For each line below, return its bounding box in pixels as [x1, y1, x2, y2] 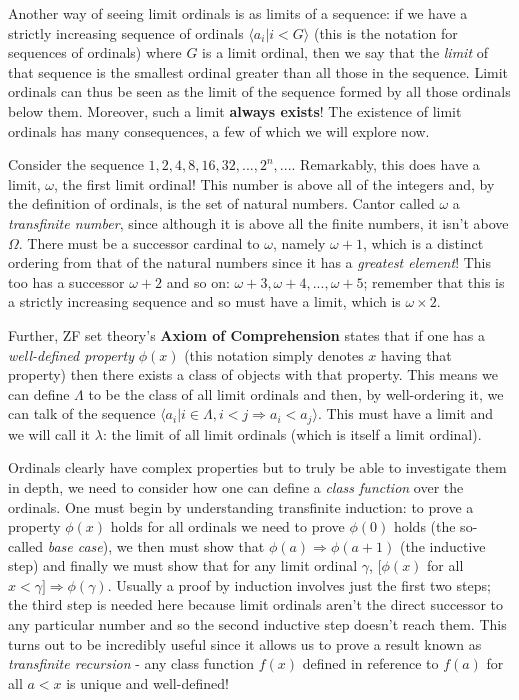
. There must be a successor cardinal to [18, 232, 260, 253]
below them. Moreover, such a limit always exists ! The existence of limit [8, 100, 462, 121]
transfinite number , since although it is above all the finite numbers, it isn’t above [8, 212, 509, 233]
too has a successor [8, 271, 125, 292]
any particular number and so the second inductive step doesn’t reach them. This [8, 614, 507, 635]
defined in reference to [302, 653, 439, 674]
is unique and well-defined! [66, 672, 229, 693]
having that [381, 344, 452, 365]
